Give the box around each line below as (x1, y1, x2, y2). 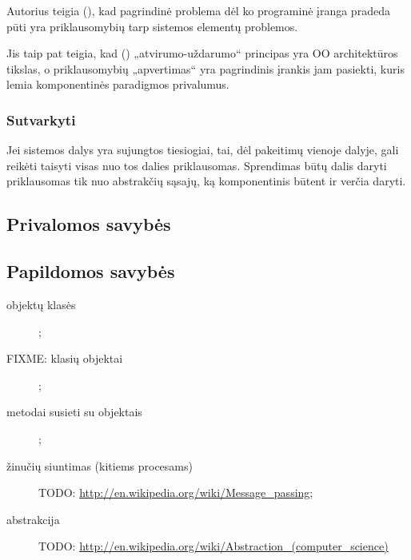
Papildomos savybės (6, 259, 175, 284)
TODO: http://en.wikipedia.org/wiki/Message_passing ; (38, 484, 313, 501)
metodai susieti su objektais (6, 403, 142, 420)
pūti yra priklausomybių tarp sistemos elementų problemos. (6, 18, 298, 34)
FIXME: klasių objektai (6, 350, 123, 367)
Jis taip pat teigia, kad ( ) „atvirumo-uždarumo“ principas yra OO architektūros (6, 45, 398, 62)
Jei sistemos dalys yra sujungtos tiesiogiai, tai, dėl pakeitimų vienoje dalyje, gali (6, 141, 399, 158)
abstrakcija (6, 510, 60, 527)
